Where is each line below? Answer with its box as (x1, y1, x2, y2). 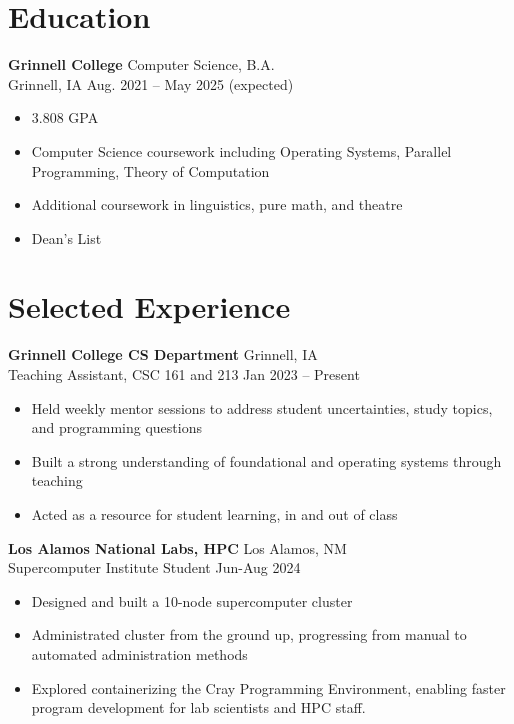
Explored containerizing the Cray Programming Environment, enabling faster (31, 677, 506, 698)
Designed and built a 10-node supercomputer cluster (31, 590, 353, 611)
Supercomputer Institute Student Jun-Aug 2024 (8, 557, 301, 578)
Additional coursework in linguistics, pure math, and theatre (31, 194, 403, 215)
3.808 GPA (31, 107, 99, 128)
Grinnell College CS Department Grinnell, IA (8, 344, 318, 365)
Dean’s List (31, 227, 102, 248)
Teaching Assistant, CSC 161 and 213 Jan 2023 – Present (8, 364, 360, 384)
